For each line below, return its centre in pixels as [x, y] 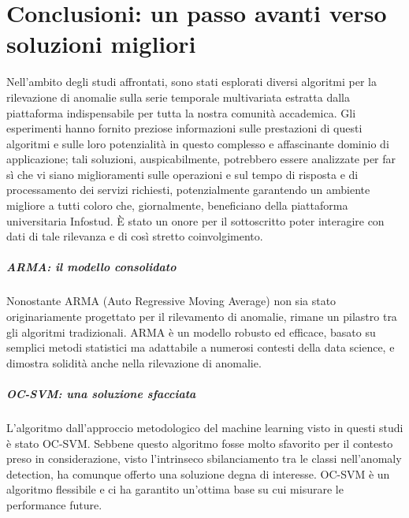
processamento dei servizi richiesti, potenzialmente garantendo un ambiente [188, 190]
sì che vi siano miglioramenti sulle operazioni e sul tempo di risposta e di [182, 174]
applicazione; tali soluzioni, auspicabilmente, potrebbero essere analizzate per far [201, 159]
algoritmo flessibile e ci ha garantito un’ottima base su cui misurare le [175, 489]
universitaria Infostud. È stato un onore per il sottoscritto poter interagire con [195, 220]
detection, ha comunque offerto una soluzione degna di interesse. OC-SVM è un [198, 473]
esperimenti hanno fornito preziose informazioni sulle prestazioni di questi [184, 128]
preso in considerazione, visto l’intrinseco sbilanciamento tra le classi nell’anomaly [204, 458]
